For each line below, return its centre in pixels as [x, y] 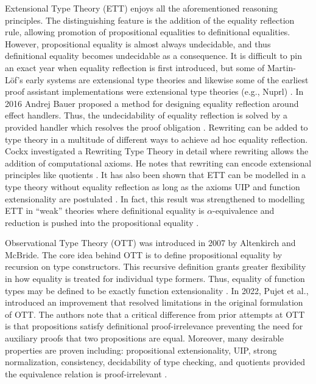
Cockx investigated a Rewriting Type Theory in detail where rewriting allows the [157, 151]
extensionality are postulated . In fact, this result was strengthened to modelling [155, 198]
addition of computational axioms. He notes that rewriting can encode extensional [158, 163]
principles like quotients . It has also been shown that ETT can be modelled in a [156, 175]
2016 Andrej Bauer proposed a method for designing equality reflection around [152, 103]
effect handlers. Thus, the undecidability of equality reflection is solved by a [146, 115]
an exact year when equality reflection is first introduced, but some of [135, 67]
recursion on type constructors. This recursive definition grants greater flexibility [156, 266]
